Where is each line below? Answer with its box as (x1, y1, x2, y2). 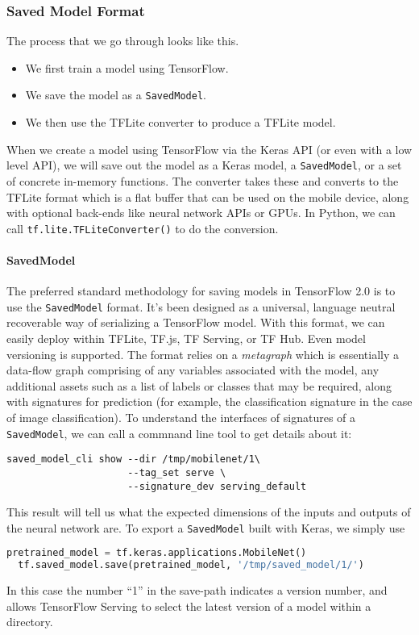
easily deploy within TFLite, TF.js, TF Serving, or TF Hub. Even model (6, 329, 366, 346)
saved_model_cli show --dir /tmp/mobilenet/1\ (6, 453, 260, 466)
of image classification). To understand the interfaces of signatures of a (6, 408, 356, 425)
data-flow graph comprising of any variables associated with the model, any (6, 361, 380, 378)
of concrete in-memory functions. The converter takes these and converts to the (6, 172, 399, 189)
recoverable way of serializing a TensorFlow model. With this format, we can (6, 314, 385, 331)
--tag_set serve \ (127, 466, 226, 478)
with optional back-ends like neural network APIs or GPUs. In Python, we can (6, 204, 396, 221)
